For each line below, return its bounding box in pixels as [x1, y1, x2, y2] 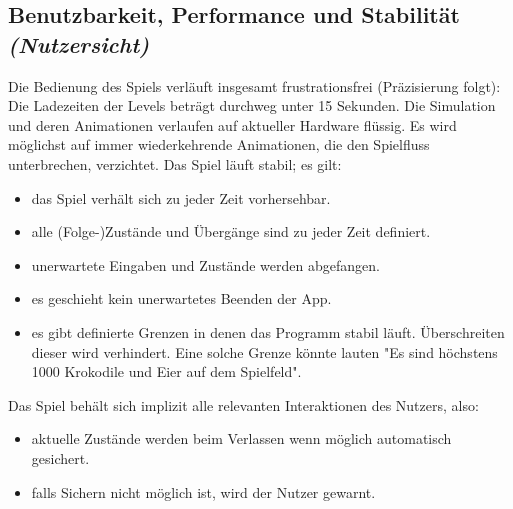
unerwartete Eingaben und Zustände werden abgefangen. [31, 254, 380, 275]
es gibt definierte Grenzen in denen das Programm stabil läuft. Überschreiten [31, 321, 505, 342]
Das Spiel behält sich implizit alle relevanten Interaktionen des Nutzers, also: [8, 394, 479, 415]
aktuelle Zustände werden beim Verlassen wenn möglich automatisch [31, 428, 452, 449]
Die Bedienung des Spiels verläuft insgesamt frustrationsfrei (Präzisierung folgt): [8, 75, 501, 96]
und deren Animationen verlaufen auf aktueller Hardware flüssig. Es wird [8, 114, 457, 135]
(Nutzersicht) [8, 28, 150, 59]
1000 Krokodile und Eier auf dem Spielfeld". [31, 361, 302, 382]
